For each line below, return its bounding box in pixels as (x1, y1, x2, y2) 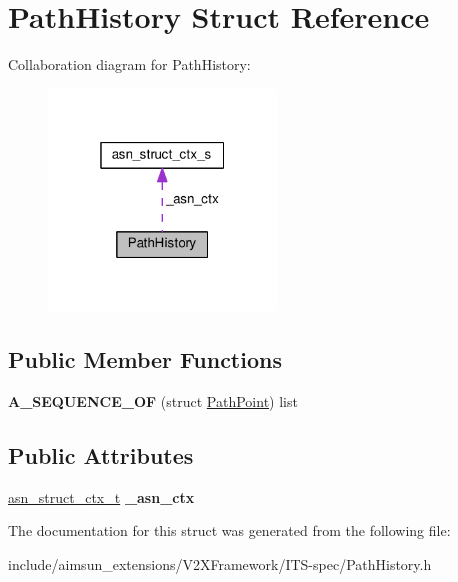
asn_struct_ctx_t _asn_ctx (8, 486, 195, 507)
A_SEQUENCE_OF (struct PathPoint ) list (8, 390, 298, 411)
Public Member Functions (8, 344, 282, 374)
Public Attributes (8, 439, 194, 470)
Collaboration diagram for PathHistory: (8, 54, 251, 75)
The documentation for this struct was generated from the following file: (8, 520, 451, 541)
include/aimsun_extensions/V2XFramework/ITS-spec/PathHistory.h (8, 553, 432, 574)
